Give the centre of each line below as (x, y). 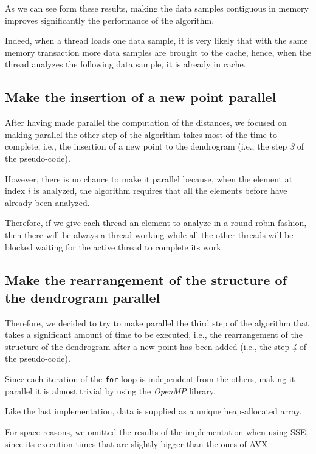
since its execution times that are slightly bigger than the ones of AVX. (138, 443)
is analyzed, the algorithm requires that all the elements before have (160, 191)
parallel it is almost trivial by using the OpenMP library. (110, 390)
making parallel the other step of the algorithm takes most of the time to (141, 134)
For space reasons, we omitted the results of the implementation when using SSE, (157, 431)
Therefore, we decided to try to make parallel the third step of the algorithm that (157, 322)
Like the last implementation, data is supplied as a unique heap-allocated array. (153, 411)
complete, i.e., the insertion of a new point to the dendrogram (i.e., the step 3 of (154, 146)
